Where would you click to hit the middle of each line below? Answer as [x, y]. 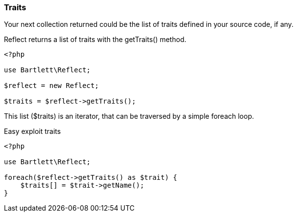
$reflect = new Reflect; [51, 86]
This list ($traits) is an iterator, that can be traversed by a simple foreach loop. [129, 116]
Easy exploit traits [33, 131]
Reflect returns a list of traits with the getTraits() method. [95, 40]
